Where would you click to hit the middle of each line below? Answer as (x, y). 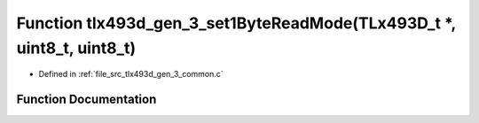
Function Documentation (86, 100)
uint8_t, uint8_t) (76, 48)
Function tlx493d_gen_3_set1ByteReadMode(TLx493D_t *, (236, 23)
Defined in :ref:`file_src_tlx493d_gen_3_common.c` (131, 74)
